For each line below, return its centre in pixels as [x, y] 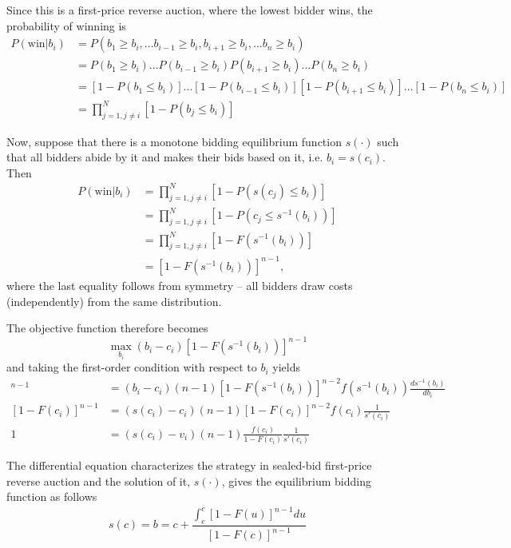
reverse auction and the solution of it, [99, 480]
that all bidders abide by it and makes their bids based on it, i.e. [165, 157]
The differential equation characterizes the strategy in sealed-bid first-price [189, 465]
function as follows [52, 496]
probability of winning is [66, 25]
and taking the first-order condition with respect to [132, 367]
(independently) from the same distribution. [114, 301]
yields [286, 367]
